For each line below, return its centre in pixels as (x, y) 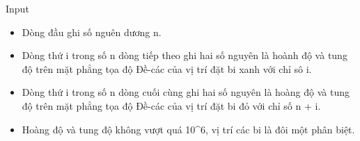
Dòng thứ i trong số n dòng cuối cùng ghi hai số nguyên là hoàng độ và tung (186, 92)
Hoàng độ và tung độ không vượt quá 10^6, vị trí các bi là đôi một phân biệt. (188, 129)
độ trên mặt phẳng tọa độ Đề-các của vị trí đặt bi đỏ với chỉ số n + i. (171, 105)
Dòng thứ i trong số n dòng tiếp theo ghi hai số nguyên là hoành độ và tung (185, 55)
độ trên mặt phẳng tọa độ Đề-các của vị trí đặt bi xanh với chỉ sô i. (167, 68)
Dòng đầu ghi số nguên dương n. (92, 32)
